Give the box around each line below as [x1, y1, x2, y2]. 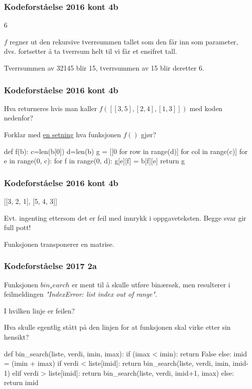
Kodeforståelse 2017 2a [4, 260, 97, 272]
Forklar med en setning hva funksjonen [4, 129, 121, 139]
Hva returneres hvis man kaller [4, 103, 97, 113]
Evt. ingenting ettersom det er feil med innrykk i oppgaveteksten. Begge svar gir [4, 212, 247, 223]
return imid [4, 377, 39, 388]
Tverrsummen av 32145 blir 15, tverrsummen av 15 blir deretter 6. [4, 63, 204, 73]
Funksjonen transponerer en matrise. [4, 238, 115, 249]
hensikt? [4, 331, 29, 342]
